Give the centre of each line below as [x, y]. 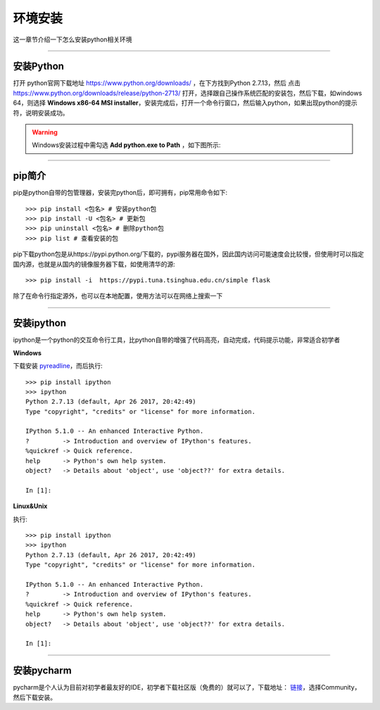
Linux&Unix [30, 506]
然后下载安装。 [34, 697]
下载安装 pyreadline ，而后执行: [58, 366]
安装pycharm [42, 671]
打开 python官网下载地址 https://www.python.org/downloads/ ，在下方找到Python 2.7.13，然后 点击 [157, 83]
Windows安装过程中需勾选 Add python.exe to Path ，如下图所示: [126, 145]
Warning [45, 132]
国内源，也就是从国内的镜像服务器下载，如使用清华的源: [94, 264]
